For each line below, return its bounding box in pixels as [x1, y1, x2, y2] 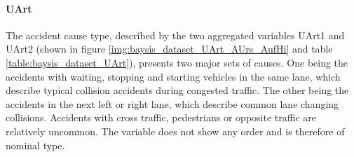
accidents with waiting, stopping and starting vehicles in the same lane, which [6, 69, 341, 83]
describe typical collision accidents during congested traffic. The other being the [6, 83, 349, 97]
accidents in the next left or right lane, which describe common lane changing [6, 96, 339, 111]
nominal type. [6, 137, 65, 152]
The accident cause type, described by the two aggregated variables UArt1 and [6, 27, 345, 42]
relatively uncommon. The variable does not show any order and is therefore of [6, 123, 345, 138]
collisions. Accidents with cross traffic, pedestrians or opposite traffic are [6, 110, 316, 125]
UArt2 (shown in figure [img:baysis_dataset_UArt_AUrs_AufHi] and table [6, 41, 333, 56]
